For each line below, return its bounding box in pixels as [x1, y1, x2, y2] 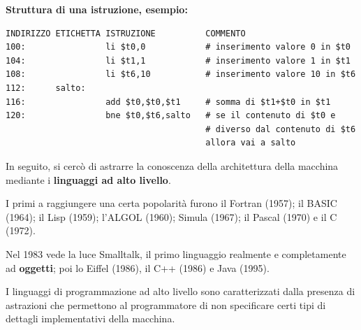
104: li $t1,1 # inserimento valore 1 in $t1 [6, 55, 351, 66]
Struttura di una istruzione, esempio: [6, 2, 188, 16]
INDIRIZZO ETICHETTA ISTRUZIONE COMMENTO [6, 28, 246, 38]
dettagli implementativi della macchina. [6, 311, 175, 326]
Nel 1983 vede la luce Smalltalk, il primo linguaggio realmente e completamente [6, 246, 346, 261]
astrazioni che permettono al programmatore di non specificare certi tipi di [6, 297, 326, 312]
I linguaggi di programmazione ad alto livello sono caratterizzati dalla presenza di [6, 284, 355, 299]
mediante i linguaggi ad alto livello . [6, 172, 171, 187]
